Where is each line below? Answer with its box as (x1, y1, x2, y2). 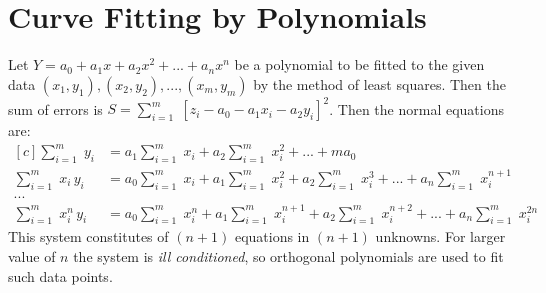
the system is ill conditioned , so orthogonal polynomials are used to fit (73, 246, 504, 267)
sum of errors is (8, 98, 103, 119)
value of (8, 246, 56, 267)
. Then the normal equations (329, 98, 504, 119)
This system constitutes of (8, 226, 169, 247)
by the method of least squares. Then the (253, 73, 506, 94)
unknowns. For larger (375, 226, 506, 247)
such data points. (8, 265, 113, 286)
